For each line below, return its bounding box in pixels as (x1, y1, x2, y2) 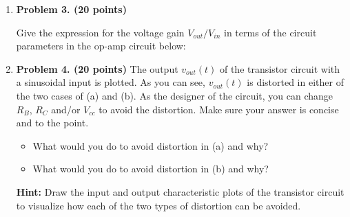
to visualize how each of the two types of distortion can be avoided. (16, 198, 301, 212)
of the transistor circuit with (219, 61, 340, 76)
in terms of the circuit (224, 25, 317, 39)
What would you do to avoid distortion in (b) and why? (32, 161, 269, 176)
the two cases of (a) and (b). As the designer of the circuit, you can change (16, 88, 333, 102)
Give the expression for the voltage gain (16, 25, 185, 39)
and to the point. (16, 115, 89, 130)
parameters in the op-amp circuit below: (16, 38, 186, 53)
